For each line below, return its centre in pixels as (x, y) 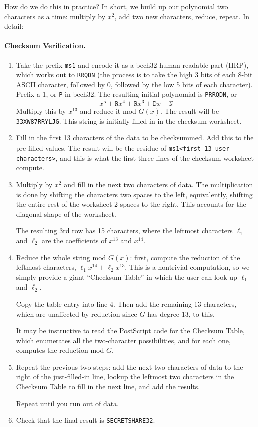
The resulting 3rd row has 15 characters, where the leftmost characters (124, 231)
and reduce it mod (108, 111)
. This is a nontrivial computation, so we (187, 267)
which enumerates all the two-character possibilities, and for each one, (123, 340)
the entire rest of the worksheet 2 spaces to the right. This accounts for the (131, 204)
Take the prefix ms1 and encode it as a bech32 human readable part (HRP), (132, 64)
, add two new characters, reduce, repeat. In (182, 16)
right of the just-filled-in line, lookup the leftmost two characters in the (125, 377)
